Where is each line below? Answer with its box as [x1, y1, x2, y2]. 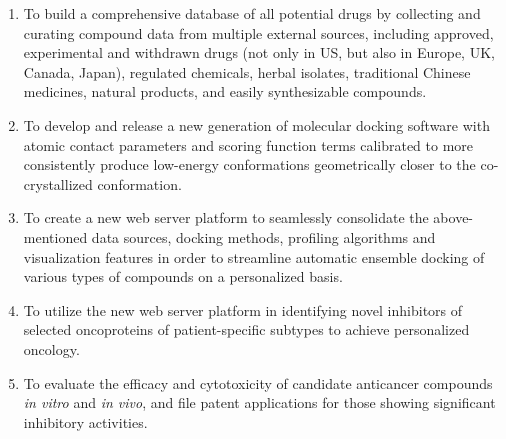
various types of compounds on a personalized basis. [23, 266, 343, 287]
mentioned [23, 226, 88, 247]
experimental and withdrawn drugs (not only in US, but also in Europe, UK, [23, 42, 495, 63]
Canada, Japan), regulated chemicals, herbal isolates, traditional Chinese [23, 61, 471, 82]
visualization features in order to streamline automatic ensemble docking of [23, 246, 485, 267]
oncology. [23, 338, 80, 359]
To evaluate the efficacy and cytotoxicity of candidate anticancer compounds [23, 372, 493, 393]
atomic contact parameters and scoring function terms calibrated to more [23, 134, 474, 155]
